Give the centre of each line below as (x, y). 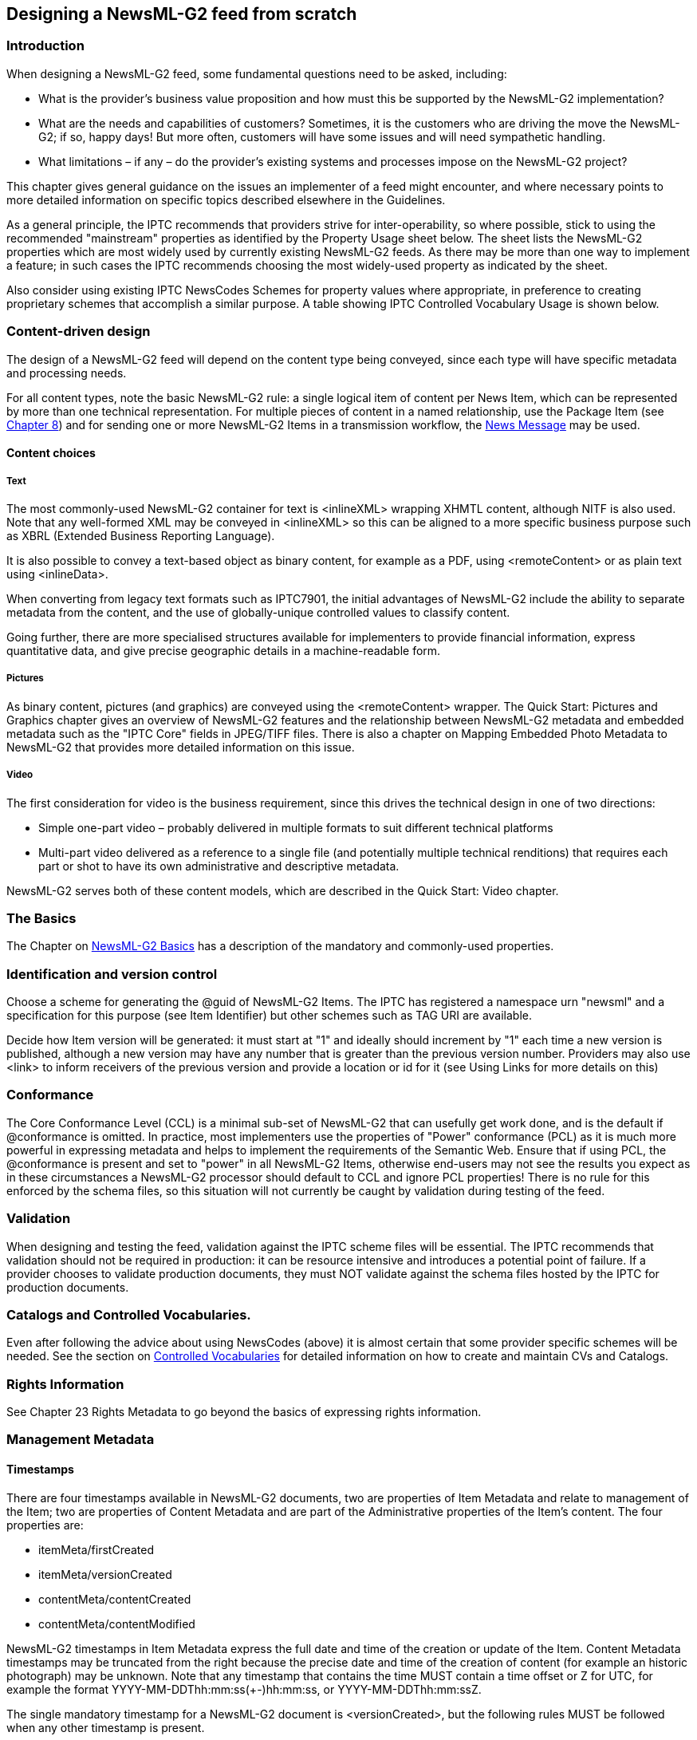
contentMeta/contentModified (117, 1624)
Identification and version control (112, 974)
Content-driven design (79, 331)
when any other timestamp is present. (106, 1727)
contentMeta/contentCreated (115, 1599)
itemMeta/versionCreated (105, 1574)
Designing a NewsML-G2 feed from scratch (182, 14)
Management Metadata (81, 1440)
